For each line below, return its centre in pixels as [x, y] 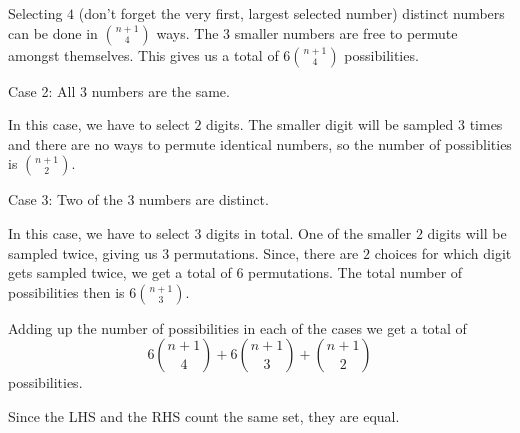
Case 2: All [42, 90]
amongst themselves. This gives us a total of [143, 54]
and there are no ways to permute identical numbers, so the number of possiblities [260, 143]
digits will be [467, 232]
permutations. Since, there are [266, 252]
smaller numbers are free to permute [346, 32]
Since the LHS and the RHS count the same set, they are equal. [204, 415]
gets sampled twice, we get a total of [120, 272]
